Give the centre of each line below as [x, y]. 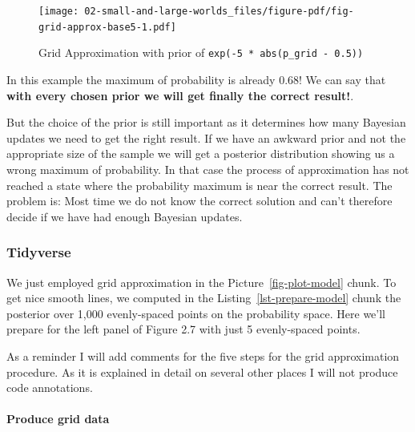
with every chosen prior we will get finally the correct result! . [180, 95]
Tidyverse [39, 252]
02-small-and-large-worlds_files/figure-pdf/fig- [219, 11]
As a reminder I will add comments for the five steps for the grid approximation [203, 355]
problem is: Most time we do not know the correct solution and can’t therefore [199, 201]
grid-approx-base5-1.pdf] [107, 27]
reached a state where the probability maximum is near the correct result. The [199, 185]
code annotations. [50, 388]
